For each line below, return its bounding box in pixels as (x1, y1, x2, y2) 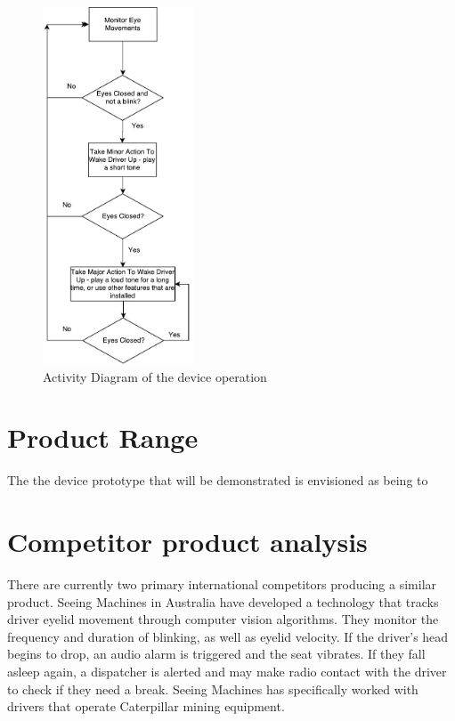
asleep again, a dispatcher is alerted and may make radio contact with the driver (7, 662, 447, 681)
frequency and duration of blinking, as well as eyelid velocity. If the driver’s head (7, 627, 449, 645)
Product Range (7, 419, 199, 456)
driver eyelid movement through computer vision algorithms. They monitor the (7, 610, 439, 628)
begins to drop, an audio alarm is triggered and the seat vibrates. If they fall (7, 644, 426, 663)
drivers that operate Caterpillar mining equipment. (7, 697, 285, 716)
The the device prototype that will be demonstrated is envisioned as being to (7, 471, 428, 490)
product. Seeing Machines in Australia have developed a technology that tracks (7, 592, 439, 611)
